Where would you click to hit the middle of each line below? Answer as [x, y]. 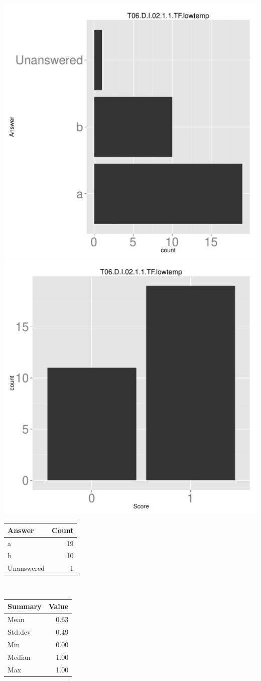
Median [19, 657]
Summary [25, 606]
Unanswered [26, 568]
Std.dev [19, 632]
